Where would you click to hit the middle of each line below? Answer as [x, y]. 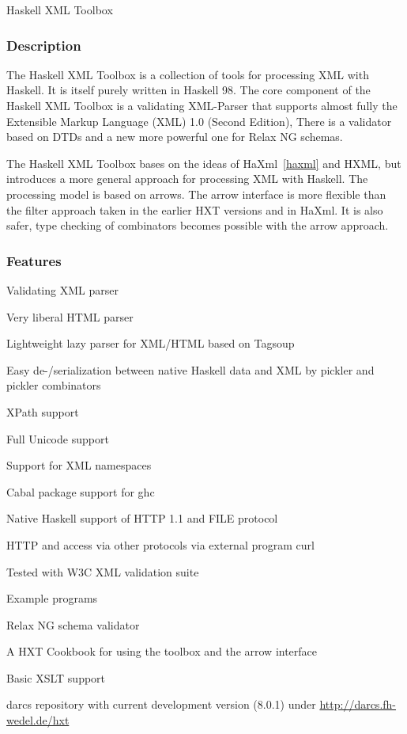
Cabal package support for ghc [81, 491]
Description [44, 45]
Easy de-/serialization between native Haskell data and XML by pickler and [190, 369]
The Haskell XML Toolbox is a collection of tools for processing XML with [188, 74]
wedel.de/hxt [38, 720]
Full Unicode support [58, 438]
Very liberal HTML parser [70, 316]
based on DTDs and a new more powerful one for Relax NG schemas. [175, 137]
